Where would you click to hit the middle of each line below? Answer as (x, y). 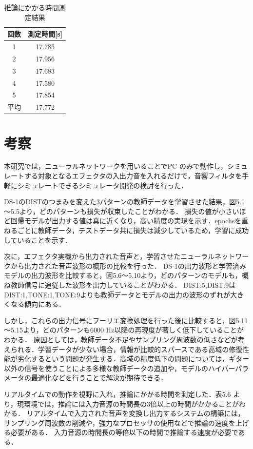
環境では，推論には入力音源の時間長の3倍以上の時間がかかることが (132, 403)
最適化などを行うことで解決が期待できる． (99, 378)
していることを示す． (38, 240)
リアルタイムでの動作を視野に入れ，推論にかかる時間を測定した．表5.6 (117, 394)
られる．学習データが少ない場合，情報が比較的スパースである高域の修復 (126, 349)
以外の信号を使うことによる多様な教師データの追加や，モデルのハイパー (120, 368)
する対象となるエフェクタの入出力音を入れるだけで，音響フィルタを (133, 176)
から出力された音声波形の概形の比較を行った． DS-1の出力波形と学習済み (128, 265)
